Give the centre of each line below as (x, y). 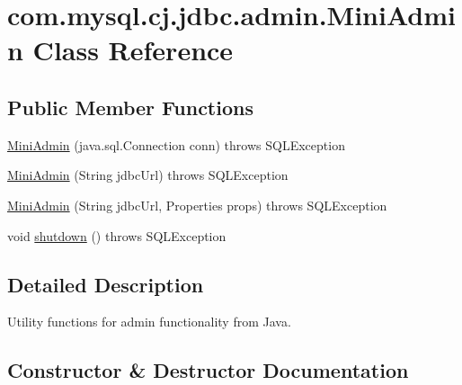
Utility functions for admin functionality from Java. (149, 322)
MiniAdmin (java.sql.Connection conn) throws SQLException (176, 144)
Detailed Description (106, 284)
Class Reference (133, 50)
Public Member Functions (130, 107)
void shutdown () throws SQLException (117, 235)
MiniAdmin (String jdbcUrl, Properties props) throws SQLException (197, 205)
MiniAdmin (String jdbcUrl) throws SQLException (148, 175)
